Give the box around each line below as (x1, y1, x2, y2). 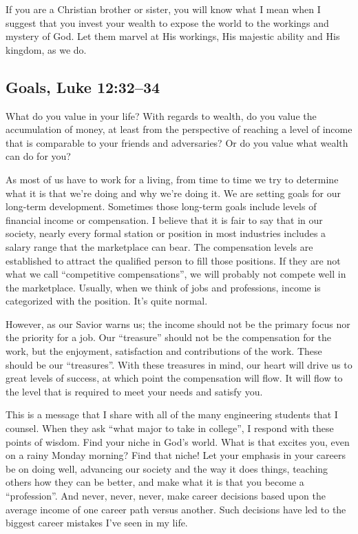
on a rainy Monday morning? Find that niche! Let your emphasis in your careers (6, 448, 346, 462)
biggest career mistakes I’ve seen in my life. (6, 515, 188, 530)
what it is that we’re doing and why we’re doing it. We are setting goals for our (6, 185, 341, 200)
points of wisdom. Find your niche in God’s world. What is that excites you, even (6, 434, 350, 449)
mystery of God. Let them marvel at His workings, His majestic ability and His (6, 29, 340, 43)
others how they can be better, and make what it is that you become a (6, 475, 304, 489)
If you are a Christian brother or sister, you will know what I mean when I (6, 2, 321, 16)
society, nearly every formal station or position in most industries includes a (6, 226, 326, 240)
